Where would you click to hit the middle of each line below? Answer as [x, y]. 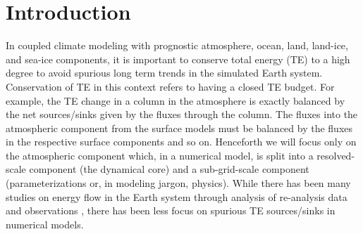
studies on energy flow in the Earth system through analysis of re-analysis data [177, 196]
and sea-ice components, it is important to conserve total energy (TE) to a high [178, 59]
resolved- [336, 155]
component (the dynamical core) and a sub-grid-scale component [169, 169]
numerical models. [45, 224]
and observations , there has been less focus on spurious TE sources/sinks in [171, 210]
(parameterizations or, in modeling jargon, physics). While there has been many [178, 183]
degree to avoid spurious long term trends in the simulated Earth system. [164, 73]
